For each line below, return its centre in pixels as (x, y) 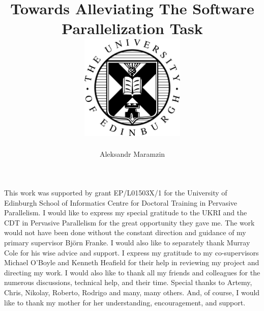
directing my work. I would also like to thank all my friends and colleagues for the (132, 272)
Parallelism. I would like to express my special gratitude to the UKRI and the (126, 213)
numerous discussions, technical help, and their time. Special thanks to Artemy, (128, 282)
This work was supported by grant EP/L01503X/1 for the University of (116, 193)
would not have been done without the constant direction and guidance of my (125, 232)
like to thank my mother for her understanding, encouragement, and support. (125, 302)
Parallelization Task (132, 28)
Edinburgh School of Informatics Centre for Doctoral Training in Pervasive (121, 202)
